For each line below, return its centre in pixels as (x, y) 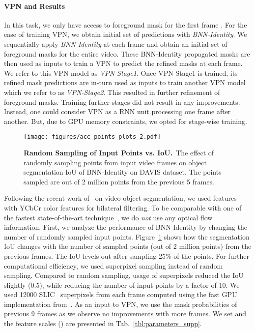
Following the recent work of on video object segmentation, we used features (120, 198)
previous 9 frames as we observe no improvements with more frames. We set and (125, 314)
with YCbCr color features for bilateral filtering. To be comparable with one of (123, 207)
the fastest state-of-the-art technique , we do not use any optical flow (108, 217)
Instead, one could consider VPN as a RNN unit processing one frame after (117, 111)
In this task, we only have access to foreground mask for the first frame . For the (126, 24)
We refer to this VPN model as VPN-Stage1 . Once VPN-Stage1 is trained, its (121, 73)
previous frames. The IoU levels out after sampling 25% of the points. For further (127, 256)
